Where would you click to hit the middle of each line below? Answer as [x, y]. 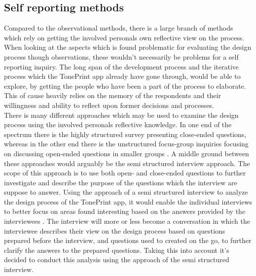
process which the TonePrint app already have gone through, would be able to [122, 76]
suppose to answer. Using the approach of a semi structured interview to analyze [126, 192]
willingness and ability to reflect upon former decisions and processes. [109, 105]
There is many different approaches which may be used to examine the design [121, 115]
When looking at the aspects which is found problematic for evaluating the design [128, 47]
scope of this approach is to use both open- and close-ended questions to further [125, 173]
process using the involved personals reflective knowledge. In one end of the [118, 124]
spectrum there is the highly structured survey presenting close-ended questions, [125, 134]
